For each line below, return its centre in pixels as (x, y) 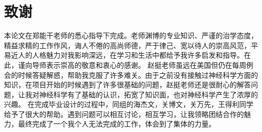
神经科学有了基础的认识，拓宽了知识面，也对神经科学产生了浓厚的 (148, 94)
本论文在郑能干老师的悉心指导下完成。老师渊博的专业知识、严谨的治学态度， (131, 35)
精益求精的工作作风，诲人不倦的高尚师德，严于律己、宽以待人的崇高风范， (127, 45)
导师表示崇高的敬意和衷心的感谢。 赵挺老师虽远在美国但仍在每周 (139, 64)
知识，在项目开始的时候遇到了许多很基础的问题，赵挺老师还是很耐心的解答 (127, 85)
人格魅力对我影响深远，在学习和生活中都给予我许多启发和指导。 (138, 55)
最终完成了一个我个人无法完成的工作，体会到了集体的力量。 (117, 124)
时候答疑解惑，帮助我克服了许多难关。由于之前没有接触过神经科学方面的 (138, 75)
